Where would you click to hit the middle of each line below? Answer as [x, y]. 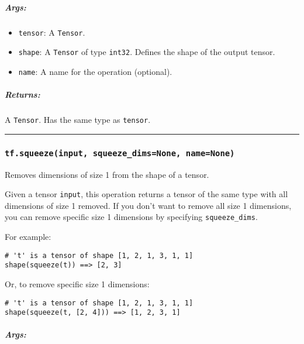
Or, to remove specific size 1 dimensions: [77, 283]
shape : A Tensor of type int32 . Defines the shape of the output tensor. [147, 52]
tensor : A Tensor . [52, 32]
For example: [28, 237]
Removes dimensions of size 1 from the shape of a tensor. [107, 174]
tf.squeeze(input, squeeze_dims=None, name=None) [120, 153]
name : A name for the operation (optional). [95, 71]
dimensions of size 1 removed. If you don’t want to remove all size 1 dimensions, [148, 205]
